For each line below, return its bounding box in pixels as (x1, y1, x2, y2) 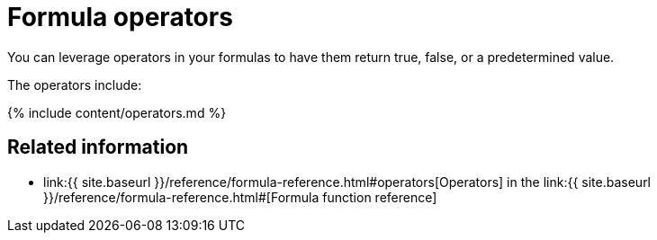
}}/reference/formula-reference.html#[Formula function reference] (43, 189, 437, 205)
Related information (7, 136, 189, 159)
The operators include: (7, 76, 142, 93)
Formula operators (7, 2, 233, 32)
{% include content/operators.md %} (7, 104, 227, 120)
